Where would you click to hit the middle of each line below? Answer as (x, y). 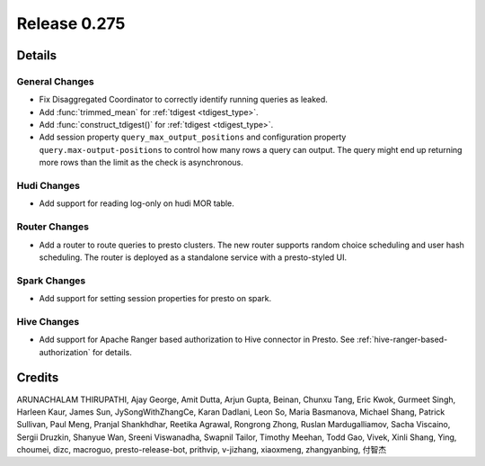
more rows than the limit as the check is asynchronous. (141, 163)
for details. (112, 352)
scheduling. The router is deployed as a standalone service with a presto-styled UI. (193, 257)
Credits (38, 378)
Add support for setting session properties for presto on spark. (155, 299)
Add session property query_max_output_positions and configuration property (193, 137)
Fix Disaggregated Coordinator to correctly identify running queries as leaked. (183, 100)
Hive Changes (48, 321)
